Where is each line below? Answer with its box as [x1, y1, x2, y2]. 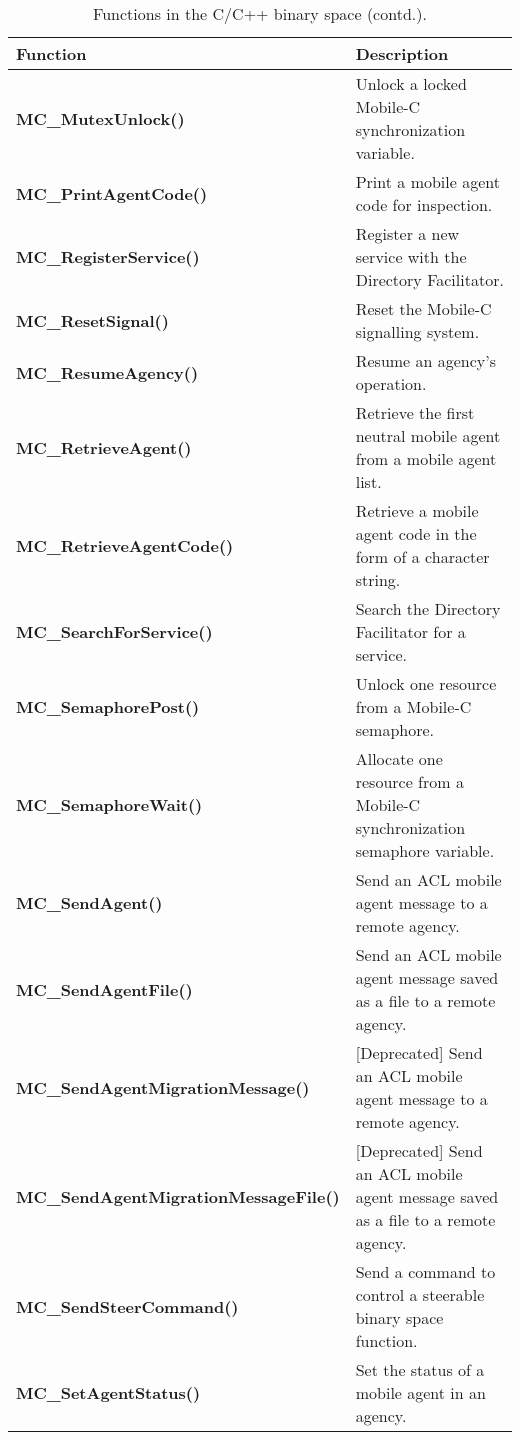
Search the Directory [355, 597, 501, 620]
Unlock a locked [355, 72, 467, 95]
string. [355, 568, 401, 591]
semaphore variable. [355, 839, 495, 862]
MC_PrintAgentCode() [16, 181, 208, 205]
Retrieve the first [355, 401, 475, 424]
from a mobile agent [355, 447, 497, 470]
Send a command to [355, 1260, 496, 1283]
